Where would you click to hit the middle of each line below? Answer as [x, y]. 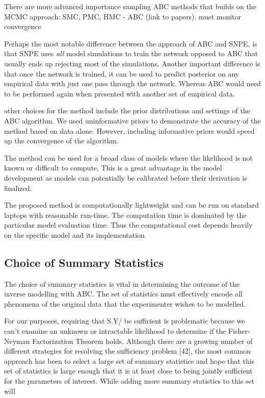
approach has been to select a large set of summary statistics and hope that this [129, 360]
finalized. [18, 188]
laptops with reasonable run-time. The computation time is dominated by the [125, 215]
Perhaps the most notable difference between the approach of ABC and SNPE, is [131, 43]
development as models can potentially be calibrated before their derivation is [126, 177]
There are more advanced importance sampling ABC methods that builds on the [130, 6]
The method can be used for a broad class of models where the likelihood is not [128, 157]
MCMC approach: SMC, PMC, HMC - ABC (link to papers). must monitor [123, 16]
